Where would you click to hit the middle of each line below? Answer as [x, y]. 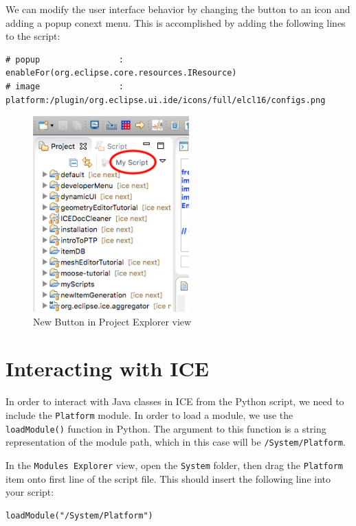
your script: [30, 492]
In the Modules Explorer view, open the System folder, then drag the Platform [174, 465]
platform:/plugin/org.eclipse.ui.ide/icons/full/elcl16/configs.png [166, 100]
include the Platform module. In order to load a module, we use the [149, 414]
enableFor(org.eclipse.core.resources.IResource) [121, 73]
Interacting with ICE [107, 368]
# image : [65, 86]
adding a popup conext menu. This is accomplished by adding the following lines [176, 22]
